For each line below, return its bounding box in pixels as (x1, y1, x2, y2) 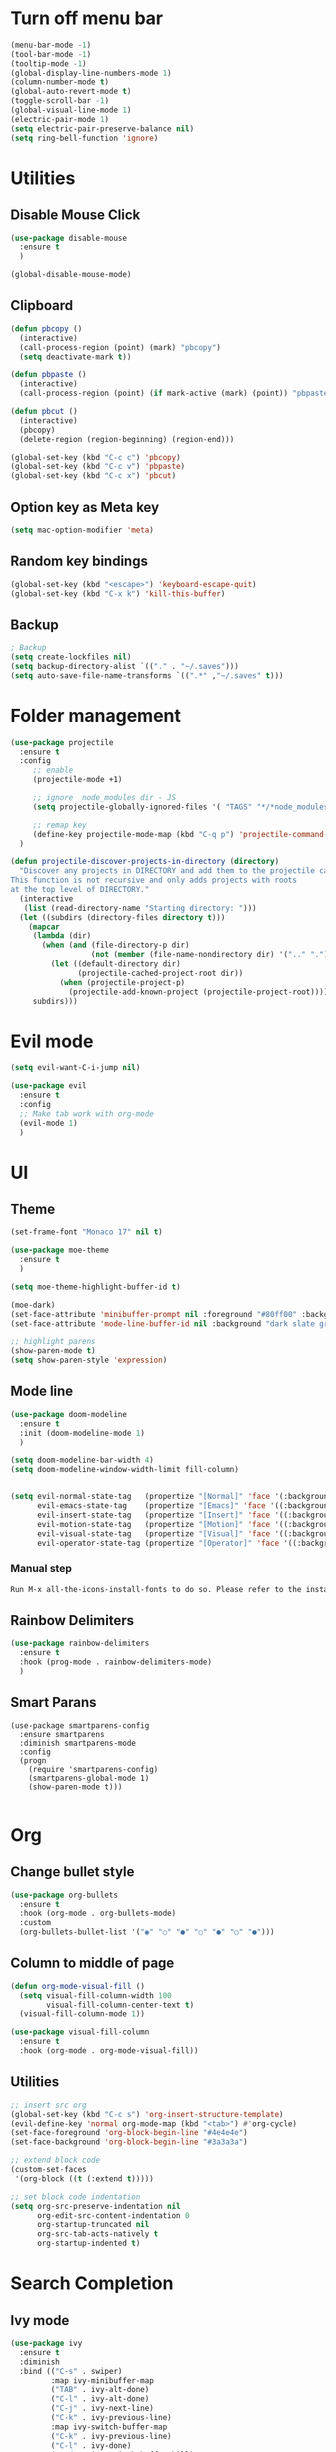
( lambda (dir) (32, 931, 92, 941)
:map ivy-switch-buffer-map (50, 2422, 168, 2432)
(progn (19, 1755, 47, 1766)
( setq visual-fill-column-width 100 (19, 1990, 172, 2001)
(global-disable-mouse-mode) (10, 270, 132, 280)
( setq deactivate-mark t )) (19, 352, 132, 362)
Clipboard (10, 297, 73, 314)
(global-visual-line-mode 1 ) (10, 105, 132, 116)
